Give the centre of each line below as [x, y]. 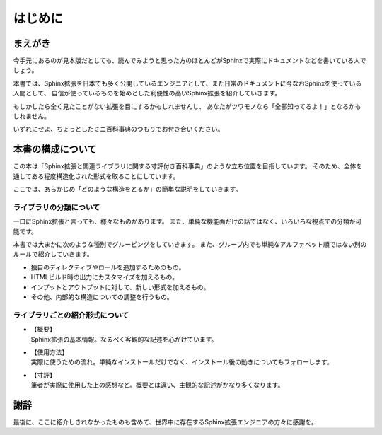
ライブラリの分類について [57, 207]
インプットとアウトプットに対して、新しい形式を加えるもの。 [120, 287]
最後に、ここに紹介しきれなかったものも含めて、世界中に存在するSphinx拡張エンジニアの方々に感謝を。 [166, 422]
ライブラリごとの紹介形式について [71, 315]
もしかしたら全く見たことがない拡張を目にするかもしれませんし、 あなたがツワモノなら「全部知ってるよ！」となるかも [187, 106]
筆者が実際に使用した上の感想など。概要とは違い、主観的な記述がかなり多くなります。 [157, 385]
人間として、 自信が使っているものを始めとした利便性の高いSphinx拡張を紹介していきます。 [147, 93]
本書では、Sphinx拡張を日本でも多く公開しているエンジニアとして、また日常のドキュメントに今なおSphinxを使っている [187, 83]
